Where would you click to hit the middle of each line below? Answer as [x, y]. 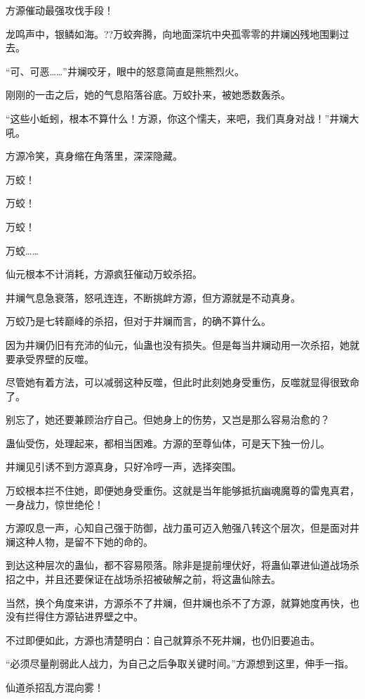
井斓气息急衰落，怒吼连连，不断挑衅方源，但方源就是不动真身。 [153, 297]
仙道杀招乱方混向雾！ [55, 687]
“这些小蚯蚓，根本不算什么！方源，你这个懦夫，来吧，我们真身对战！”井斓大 [182, 118]
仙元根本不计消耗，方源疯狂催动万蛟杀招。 [104, 274]
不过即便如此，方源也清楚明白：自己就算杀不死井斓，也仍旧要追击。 [163, 640]
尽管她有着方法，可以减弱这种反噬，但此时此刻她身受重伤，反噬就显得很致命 [182, 382]
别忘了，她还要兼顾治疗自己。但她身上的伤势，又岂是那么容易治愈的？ [168, 419]
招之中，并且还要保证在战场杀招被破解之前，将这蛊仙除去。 [143, 579]
